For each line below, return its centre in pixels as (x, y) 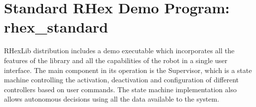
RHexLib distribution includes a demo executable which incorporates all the (119, 51)
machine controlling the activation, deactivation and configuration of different (121, 80)
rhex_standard (56, 27)
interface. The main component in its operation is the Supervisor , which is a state (128, 70)
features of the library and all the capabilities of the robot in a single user (116, 60)
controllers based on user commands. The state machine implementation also (120, 89)
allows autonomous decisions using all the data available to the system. (112, 99)
